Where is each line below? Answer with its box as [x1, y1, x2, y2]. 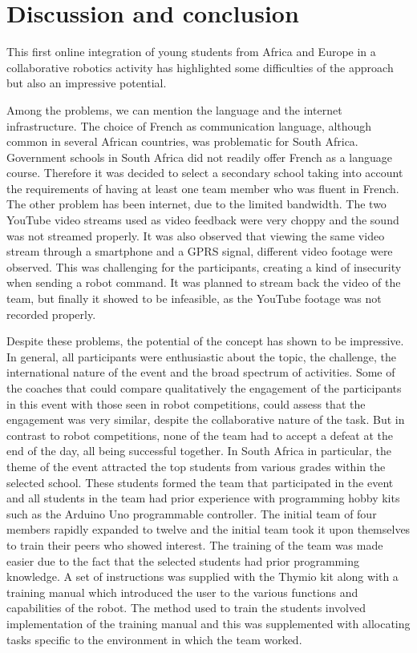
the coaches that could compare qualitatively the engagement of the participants [6, 380, 402, 396]
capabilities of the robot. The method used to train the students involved [6, 599, 366, 616]
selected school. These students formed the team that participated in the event [6, 474, 394, 490]
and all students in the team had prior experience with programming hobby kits [6, 490, 400, 506]
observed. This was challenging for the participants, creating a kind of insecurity [6, 258, 402, 275]
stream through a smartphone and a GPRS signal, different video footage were [6, 243, 393, 260]
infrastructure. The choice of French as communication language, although [6, 117, 372, 134]
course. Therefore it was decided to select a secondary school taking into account [6, 164, 403, 181]
